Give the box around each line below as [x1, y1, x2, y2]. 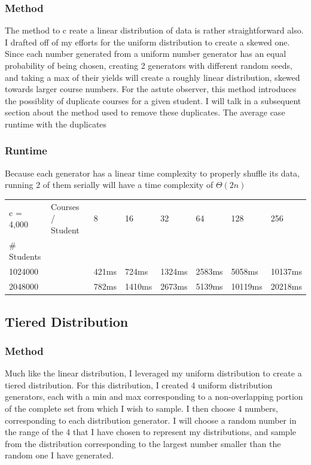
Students [9, 250, 41, 263]
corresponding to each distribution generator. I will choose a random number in [5, 414, 297, 426]
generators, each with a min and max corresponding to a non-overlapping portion [5, 390, 303, 403]
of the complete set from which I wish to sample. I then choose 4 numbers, [5, 402, 278, 414]
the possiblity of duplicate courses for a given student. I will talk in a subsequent [5, 94, 301, 107]
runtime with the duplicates [5, 117, 107, 130]
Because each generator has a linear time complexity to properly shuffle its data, [5, 166, 300, 179]
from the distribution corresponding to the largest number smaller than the [5, 437, 281, 449]
